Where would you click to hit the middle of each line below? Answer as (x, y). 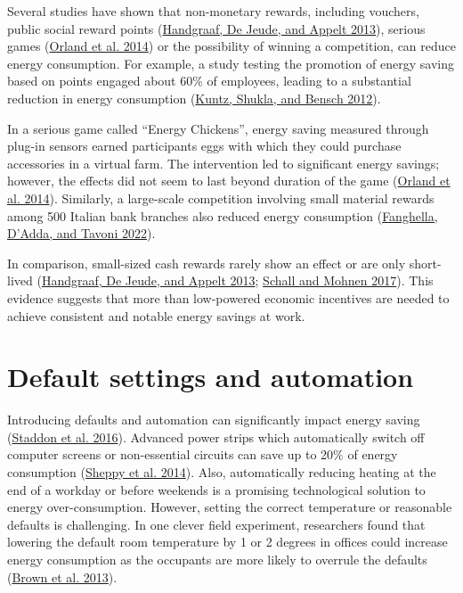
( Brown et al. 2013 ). (62, 577)
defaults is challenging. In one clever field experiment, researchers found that (216, 524)
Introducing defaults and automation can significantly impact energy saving (214, 420)
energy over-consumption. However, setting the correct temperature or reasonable (230, 507)
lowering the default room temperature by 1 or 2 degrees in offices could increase (227, 542)
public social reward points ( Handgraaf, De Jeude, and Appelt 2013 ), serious (216, 28)
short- (425, 263)
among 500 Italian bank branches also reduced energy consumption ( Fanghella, (223, 215)
